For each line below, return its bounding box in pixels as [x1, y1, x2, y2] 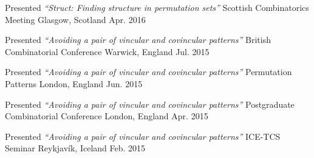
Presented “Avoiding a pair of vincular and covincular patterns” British [5, 33, 271, 46]
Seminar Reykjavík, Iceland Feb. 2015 [5, 142, 146, 154]
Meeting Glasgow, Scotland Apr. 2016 [5, 13, 146, 25]
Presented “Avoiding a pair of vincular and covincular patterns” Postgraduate [5, 97, 295, 110]
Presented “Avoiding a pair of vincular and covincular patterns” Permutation [5, 65, 292, 78]
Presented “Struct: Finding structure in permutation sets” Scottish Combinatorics [5, 1, 309, 13]
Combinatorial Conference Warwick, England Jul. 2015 [5, 45, 210, 58]
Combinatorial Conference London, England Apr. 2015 [5, 110, 208, 122]
